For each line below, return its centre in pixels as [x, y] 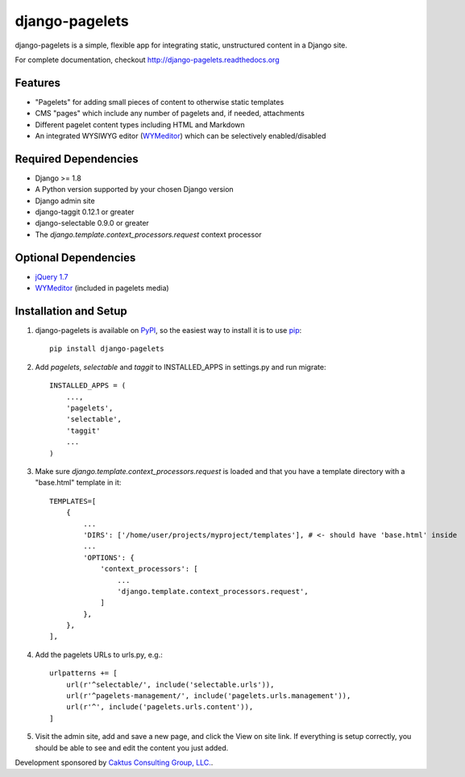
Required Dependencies [77, 158]
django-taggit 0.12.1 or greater [85, 212]
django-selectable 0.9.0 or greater [92, 223]
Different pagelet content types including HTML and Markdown [140, 124]
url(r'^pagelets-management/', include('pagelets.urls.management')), [208, 696]
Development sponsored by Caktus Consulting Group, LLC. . [114, 762]
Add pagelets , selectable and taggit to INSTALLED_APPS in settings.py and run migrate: [181, 367]
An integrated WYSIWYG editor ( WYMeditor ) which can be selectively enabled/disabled [181, 136]
